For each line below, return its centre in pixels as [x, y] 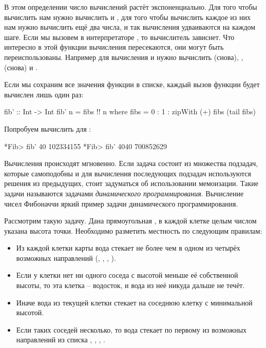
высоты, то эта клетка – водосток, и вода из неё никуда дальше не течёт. [130, 285]
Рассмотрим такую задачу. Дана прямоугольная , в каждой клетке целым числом [130, 221]
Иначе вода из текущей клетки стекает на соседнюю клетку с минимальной [134, 302]
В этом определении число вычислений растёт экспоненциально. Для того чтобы [131, 7]
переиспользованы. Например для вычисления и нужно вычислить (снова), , [124, 57]
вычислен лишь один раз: [44, 94]
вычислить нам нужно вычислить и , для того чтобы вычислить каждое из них [127, 17]
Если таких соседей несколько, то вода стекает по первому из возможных [131, 329]
